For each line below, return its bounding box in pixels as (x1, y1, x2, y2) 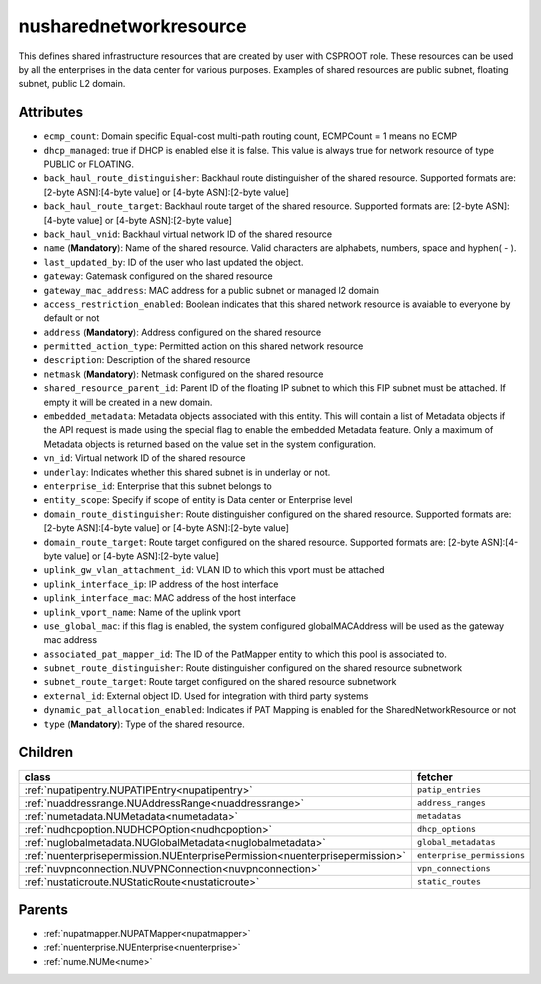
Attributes (18, 104, 84, 121)
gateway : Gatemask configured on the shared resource (43, 270, 274, 282)
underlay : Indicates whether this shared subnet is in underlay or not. (43, 466, 331, 478)
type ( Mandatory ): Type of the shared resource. (43, 718, 245, 730)
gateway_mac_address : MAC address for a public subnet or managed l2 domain (43, 284, 380, 296)
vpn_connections (416, 863, 491, 874)
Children (18, 744, 74, 761)
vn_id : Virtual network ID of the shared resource (43, 452, 246, 464)
